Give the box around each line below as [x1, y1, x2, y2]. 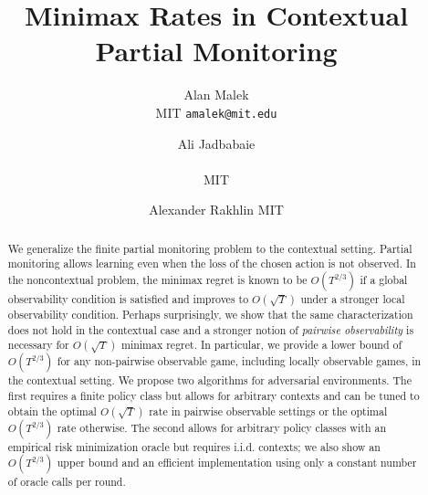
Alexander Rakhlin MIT [149, 200, 284, 219]
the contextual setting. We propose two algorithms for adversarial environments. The [7, 373, 412, 388]
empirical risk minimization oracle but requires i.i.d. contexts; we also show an [7, 438, 381, 454]
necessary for [7, 337, 69, 353]
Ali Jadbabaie [177, 133, 256, 153]
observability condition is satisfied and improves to [7, 291, 249, 307]
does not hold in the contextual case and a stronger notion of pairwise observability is [7, 321, 414, 337]
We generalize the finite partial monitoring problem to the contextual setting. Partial [7, 240, 412, 256]
